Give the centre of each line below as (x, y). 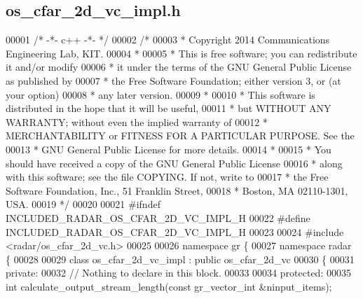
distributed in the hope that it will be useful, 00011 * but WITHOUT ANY (169, 108)
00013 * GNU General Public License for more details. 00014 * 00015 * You (169, 149)
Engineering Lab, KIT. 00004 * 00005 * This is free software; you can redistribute (181, 53)
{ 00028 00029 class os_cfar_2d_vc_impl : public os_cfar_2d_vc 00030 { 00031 (180, 259)
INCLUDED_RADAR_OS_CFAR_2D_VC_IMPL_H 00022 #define (158, 217)
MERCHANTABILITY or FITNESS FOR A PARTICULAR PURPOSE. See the (180, 135)
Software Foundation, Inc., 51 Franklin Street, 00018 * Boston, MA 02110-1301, (177, 190)
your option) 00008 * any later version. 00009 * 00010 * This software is (160, 94)
